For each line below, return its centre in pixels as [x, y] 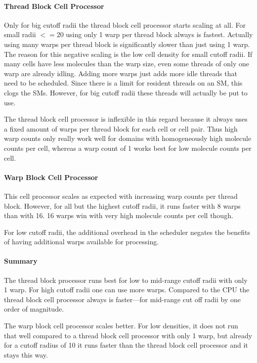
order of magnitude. [34, 309]
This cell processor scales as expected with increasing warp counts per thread [121, 196]
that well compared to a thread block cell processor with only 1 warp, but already [128, 335]
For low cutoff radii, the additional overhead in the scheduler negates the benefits [127, 232]
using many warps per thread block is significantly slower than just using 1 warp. [127, 44]
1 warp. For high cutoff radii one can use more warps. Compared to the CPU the [127, 290]
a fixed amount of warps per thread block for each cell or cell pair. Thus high [121, 128]
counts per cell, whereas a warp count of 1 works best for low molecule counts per [128, 148]
